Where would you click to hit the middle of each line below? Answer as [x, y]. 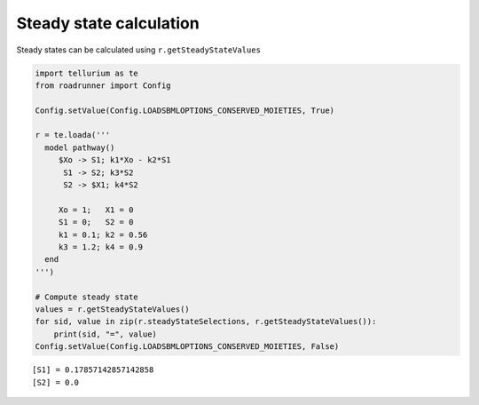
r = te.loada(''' [73, 135]
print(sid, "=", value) [105, 334]
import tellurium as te [87, 73]
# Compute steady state [87, 297]
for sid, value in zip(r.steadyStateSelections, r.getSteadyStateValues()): [206, 322]
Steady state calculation [108, 23]
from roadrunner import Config [103, 85]
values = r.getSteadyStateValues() [112, 309]
